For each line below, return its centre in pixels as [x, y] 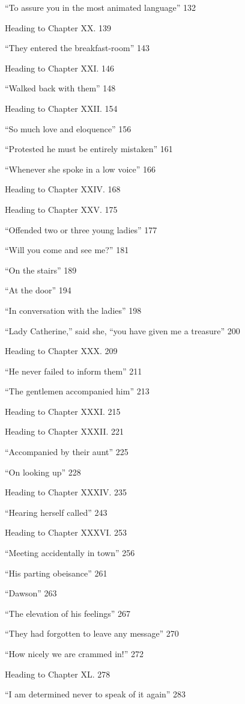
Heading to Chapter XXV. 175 [61, 209]
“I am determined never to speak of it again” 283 [95, 694]
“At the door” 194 [38, 290]
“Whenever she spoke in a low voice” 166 [80, 169]
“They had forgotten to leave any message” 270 [92, 633]
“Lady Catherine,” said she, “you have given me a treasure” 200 [122, 330]
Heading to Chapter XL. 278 [58, 674]
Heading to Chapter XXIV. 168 [63, 189]
